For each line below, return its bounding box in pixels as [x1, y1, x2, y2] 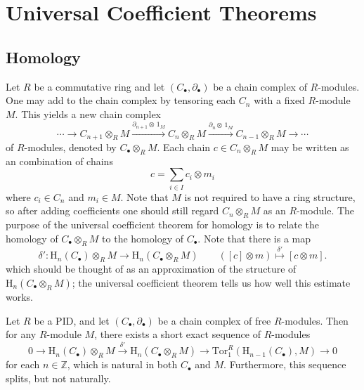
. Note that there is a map [197, 230, 311, 245]
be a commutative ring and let [34, 79, 165, 93]
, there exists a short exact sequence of [94, 327, 261, 342]
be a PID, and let [34, 313, 110, 327]
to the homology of [102, 230, 183, 245]
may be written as [271, 140, 349, 155]
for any [6, 327, 37, 342]
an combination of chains [6, 153, 113, 168]
